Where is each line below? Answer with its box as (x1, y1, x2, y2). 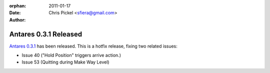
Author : (9, 16, 26, 22)
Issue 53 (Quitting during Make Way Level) (21, 59, 109, 65)
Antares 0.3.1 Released (9, 30, 82, 38)
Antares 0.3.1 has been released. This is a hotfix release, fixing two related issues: (9, 43, 177, 49)
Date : (9, 10, 21, 16)
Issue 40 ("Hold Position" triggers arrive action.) (21, 52, 121, 58)
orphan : (9, 3, 26, 8)
